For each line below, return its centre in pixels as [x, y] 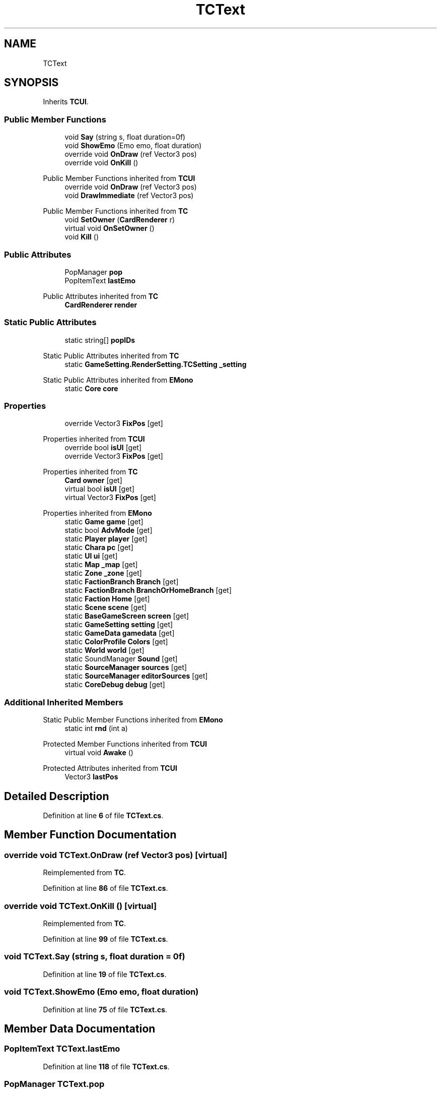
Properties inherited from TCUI [94, 439]
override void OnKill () [101, 163]
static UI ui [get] [91, 556]
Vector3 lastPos [91, 777]
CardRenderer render [101, 305]
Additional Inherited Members [64, 702]
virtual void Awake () [99, 753]
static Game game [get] [104, 522]
